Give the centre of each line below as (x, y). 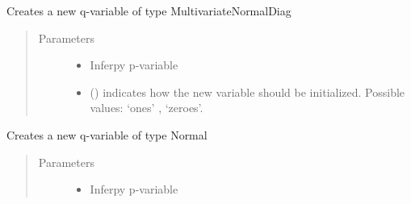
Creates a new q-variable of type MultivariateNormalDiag (149, 10)
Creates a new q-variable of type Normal (107, 134)
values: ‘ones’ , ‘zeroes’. (147, 108)
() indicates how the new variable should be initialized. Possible (247, 92)
